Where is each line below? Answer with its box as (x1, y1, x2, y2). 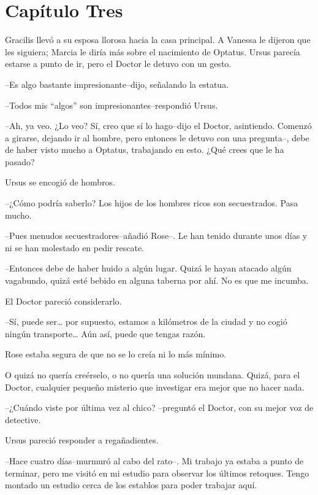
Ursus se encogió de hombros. (5, 176, 116, 189)
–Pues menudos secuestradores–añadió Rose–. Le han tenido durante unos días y (5, 229, 308, 242)
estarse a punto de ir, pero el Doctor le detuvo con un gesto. (5, 57, 232, 70)
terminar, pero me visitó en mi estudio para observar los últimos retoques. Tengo (5, 466, 309, 479)
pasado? (5, 155, 35, 168)
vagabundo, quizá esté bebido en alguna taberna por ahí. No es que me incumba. (5, 274, 309, 287)
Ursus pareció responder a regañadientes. (5, 434, 159, 446)
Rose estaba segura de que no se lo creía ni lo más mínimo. (5, 348, 227, 361)
